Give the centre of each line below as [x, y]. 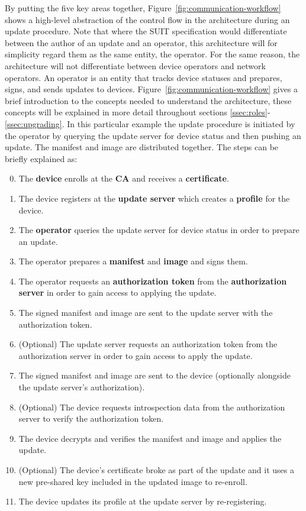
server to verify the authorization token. [91, 418]
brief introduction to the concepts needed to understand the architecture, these [148, 100]
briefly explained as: [41, 158]
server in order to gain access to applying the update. [117, 292]
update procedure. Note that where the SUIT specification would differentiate [146, 31]
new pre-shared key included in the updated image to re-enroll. [133, 481]
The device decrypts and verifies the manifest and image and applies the [150, 438]
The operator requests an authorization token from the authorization [153, 281]
